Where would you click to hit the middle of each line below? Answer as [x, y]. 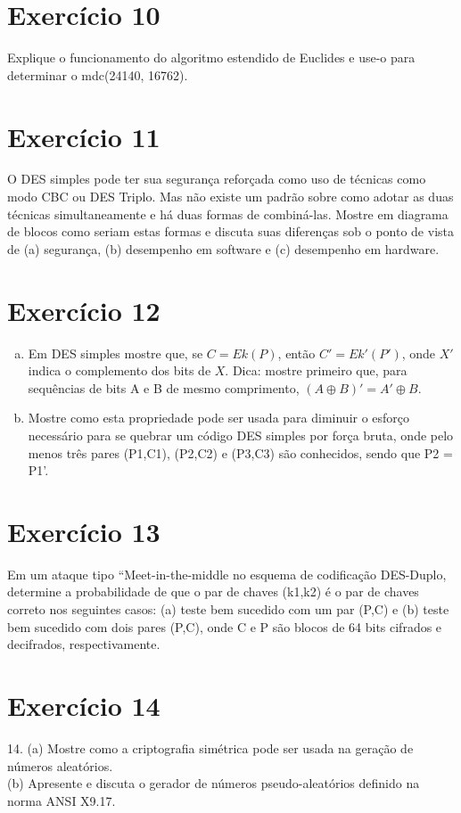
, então [296, 353]
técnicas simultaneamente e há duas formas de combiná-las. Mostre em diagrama [228, 214]
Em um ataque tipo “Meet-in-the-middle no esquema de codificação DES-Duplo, [227, 574]
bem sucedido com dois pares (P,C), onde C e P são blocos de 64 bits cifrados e [225, 626]
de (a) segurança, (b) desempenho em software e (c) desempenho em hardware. [223, 248]
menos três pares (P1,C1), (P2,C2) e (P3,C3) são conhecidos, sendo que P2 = [240, 452]
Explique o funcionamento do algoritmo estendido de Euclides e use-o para [211, 57]
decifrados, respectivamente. [84, 644]
